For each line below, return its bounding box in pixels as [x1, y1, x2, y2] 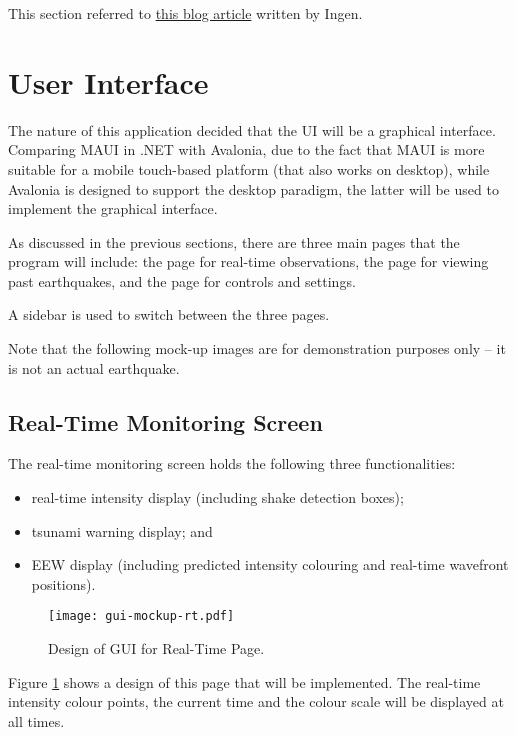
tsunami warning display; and [31, 520, 213, 541]
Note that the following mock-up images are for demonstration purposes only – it [8, 338, 506, 359]
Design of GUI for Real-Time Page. [48, 638, 265, 659]
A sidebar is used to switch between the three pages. [8, 304, 330, 325]
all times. [8, 710, 65, 731]
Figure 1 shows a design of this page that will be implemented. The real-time [8, 671, 481, 692]
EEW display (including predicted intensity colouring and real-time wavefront [31, 554, 509, 575]
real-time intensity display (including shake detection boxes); [31, 487, 404, 508]
